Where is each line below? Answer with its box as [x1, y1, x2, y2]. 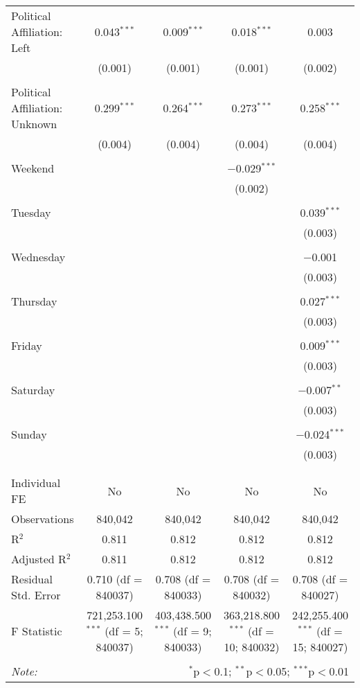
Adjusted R [11, 551, 66, 567]
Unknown [11, 116, 57, 132]
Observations [11, 511, 74, 527]
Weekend [11, 160, 55, 176]
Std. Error [11, 587, 61, 603]
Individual [11, 475, 61, 491]
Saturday [11, 382, 55, 398]
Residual [11, 571, 53, 587]
